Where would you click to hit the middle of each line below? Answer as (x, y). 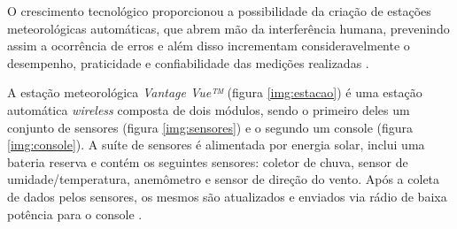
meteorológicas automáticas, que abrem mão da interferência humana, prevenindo (228, 28)
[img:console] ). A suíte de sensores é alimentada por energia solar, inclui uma (216, 145)
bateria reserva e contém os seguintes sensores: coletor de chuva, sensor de (208, 161)
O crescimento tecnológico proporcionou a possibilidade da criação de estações (219, 11)
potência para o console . (75, 214)
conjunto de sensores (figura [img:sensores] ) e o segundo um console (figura (210, 127)
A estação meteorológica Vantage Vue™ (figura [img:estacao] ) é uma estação (215, 92)
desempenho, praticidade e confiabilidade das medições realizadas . (188, 62)
